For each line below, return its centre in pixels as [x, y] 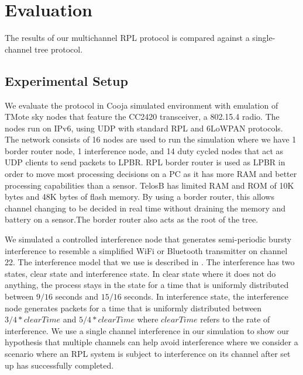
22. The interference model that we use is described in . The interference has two [150, 262]
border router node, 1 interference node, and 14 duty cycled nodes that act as [144, 150]
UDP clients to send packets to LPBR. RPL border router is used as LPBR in [145, 162]
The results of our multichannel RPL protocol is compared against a [127, 38]
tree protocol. [58, 49]
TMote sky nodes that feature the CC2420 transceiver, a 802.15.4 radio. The [142, 117]
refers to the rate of [235, 319]
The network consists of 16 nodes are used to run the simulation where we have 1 [151, 139]
